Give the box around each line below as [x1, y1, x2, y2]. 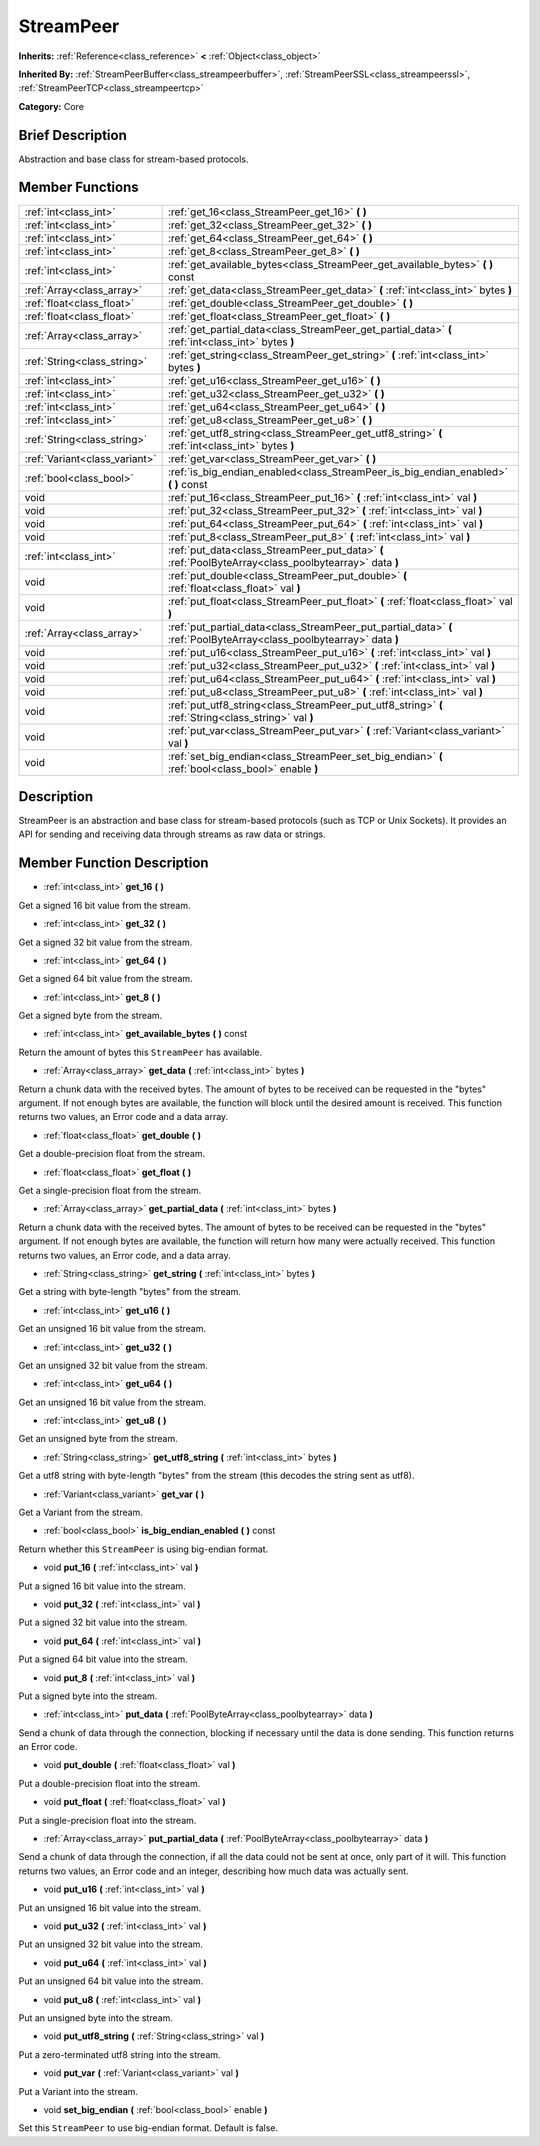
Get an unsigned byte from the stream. [18, 1433, 179, 1445]
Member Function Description [18, 855, 209, 872]
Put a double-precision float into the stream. [18, 1777, 201, 1789]
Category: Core [18, 100, 85, 112]
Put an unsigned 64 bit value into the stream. [18, 1975, 204, 1987]
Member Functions [18, 179, 139, 196]
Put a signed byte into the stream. [18, 1690, 158, 1702]
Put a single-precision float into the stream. [18, 1814, 197, 1826]
